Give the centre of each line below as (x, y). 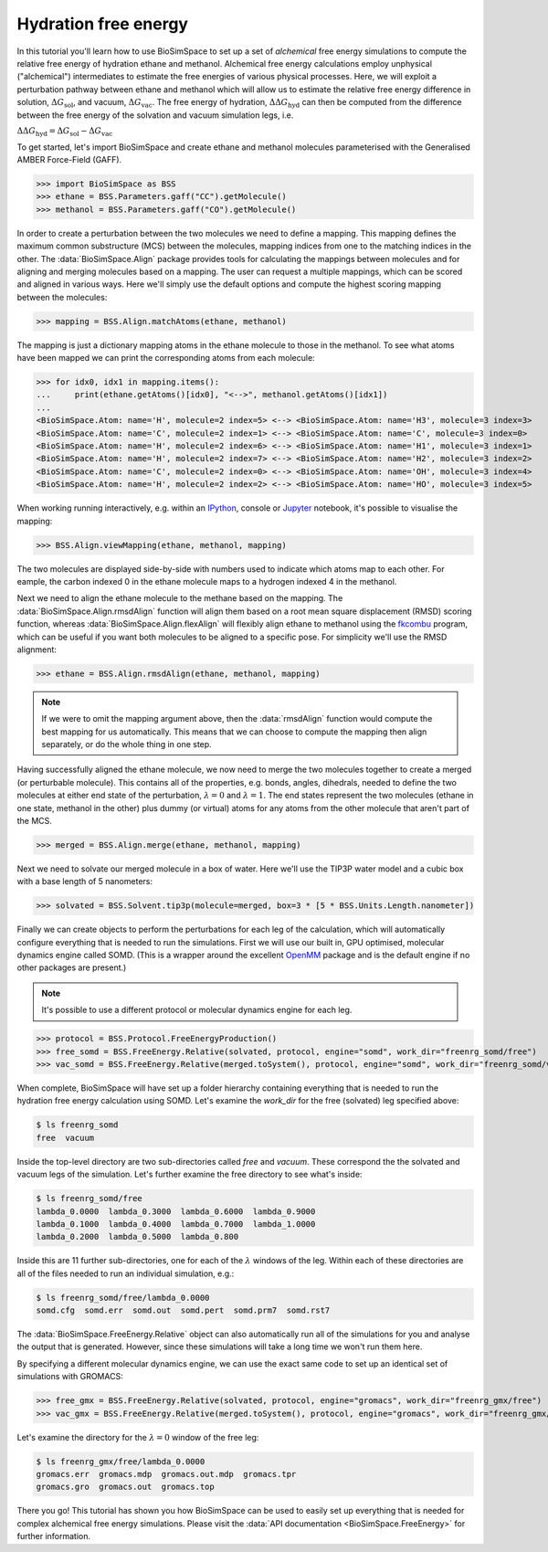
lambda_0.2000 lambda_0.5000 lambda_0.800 (137, 1237)
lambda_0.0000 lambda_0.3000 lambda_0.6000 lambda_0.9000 (176, 1211)
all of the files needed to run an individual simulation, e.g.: (126, 1273)
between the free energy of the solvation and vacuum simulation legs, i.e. (155, 115)
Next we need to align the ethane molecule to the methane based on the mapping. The (180, 598)
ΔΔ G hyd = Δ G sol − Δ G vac (65, 132)
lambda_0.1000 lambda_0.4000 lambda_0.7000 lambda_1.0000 (176, 1224)
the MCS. (34, 820)
